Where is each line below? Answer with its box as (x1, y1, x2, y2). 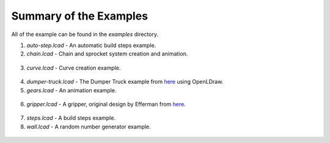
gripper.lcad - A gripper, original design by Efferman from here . (26, 100, 186, 108)
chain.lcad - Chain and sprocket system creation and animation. (26, 50, 188, 57)
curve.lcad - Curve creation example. (26, 64, 121, 71)
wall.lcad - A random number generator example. (26, 123, 151, 130)
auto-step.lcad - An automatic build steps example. (26, 42, 156, 49)
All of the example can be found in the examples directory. (11, 31, 159, 38)
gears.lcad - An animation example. (26, 86, 117, 94)
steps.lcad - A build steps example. (26, 114, 116, 122)
